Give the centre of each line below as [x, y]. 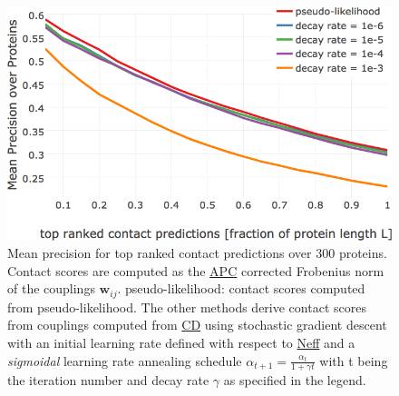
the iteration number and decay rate [108, 380]
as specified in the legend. [295, 380]
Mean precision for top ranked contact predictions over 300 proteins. [197, 253]
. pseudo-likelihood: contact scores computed [241, 288]
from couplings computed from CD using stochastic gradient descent [197, 325]
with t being [354, 360]
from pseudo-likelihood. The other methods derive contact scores [187, 307]
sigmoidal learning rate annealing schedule [125, 360]
